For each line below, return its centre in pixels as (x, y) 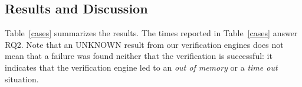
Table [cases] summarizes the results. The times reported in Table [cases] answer (151, 33)
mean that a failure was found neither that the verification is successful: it (139, 56)
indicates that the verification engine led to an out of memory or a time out (141, 67)
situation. (22, 79)
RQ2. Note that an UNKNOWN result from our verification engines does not (144, 44)
